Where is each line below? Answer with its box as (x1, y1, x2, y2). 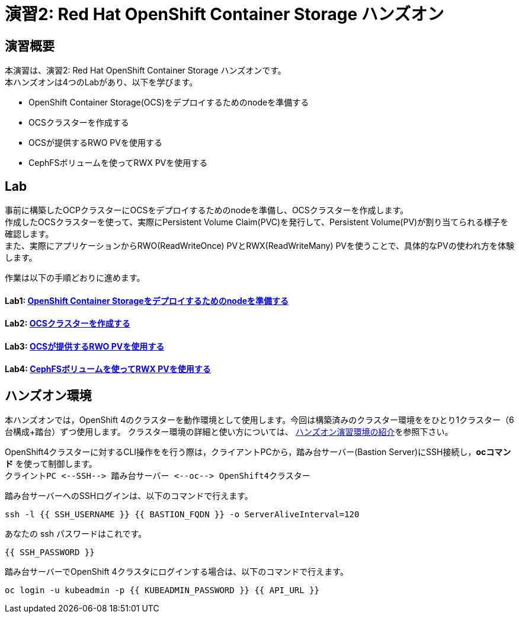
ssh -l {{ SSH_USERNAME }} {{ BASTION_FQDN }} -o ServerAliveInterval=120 (5, 510, 360, 520)
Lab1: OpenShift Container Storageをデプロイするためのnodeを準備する (5, 295, 289, 306)
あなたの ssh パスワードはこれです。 (5, 529, 147, 539)
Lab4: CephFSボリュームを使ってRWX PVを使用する (5, 364, 211, 374)
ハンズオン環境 (5, 388, 92, 404)
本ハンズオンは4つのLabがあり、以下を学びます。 (5, 77, 198, 88)
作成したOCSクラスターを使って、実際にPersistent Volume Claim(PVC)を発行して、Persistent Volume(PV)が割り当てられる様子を (5, 217, 509, 228)
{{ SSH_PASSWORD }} (5, 547, 95, 558)
